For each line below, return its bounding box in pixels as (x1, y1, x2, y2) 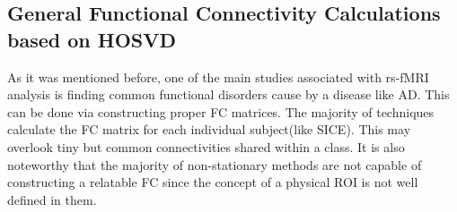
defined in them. (7, 190, 97, 208)
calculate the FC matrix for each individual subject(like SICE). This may (7, 120, 411, 139)
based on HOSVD (7, 25, 176, 53)
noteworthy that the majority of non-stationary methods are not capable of (7, 155, 422, 174)
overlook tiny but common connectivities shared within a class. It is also (7, 137, 405, 156)
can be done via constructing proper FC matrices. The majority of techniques (7, 102, 435, 121)
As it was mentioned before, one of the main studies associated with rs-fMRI (7, 67, 429, 86)
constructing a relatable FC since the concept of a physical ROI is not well (7, 173, 418, 191)
